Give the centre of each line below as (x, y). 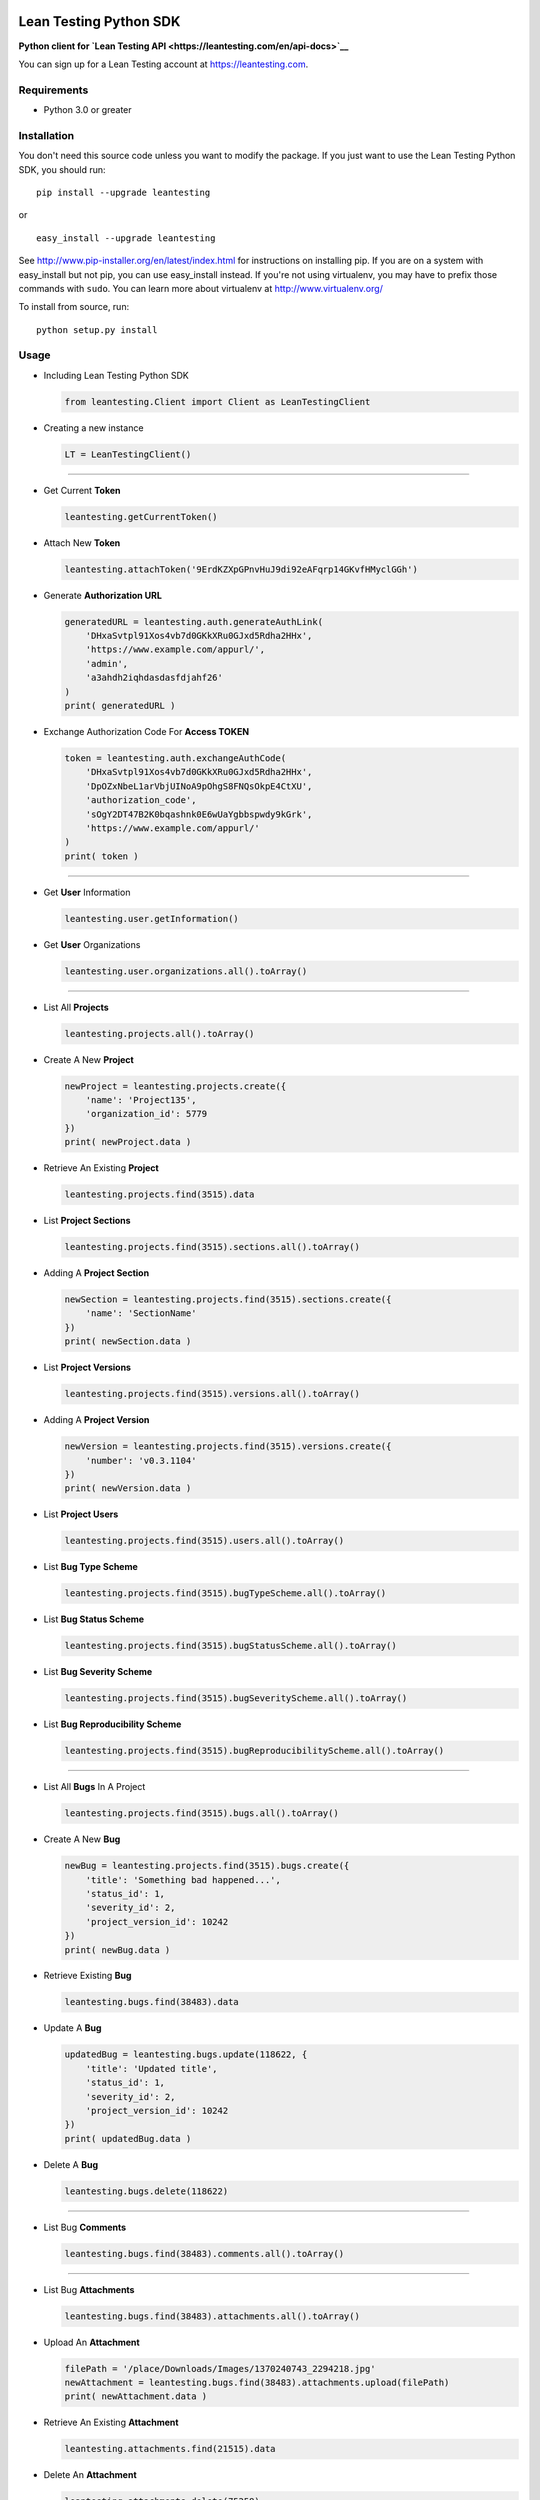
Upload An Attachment (91, 2342)
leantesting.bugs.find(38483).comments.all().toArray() (204, 2253)
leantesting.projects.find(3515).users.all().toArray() (204, 1541)
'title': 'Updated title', (152, 2068)
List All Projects (76, 1007)
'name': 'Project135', (141, 1100)
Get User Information (87, 892)
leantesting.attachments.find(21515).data (170, 2449)
